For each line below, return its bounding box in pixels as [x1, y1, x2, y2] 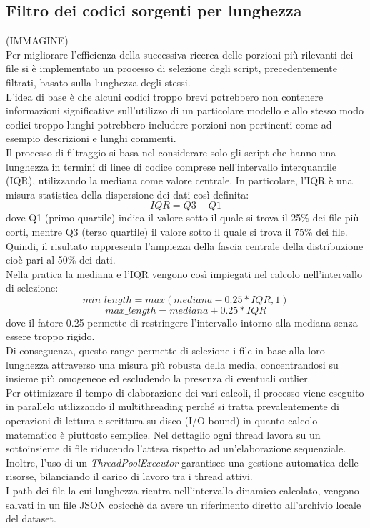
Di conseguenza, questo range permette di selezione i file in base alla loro [6, 343, 325, 358]
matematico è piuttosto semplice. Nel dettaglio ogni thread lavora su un [6, 427, 321, 442]
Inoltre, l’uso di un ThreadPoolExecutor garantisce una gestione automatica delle [6, 454, 359, 469]
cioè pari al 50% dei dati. [6, 252, 116, 267]
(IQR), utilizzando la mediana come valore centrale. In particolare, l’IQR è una [6, 173, 353, 188]
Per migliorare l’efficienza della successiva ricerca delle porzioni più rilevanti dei [6, 46, 354, 61]
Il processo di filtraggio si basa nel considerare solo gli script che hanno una [6, 144, 336, 159]
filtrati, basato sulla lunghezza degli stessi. [6, 74, 191, 89]
